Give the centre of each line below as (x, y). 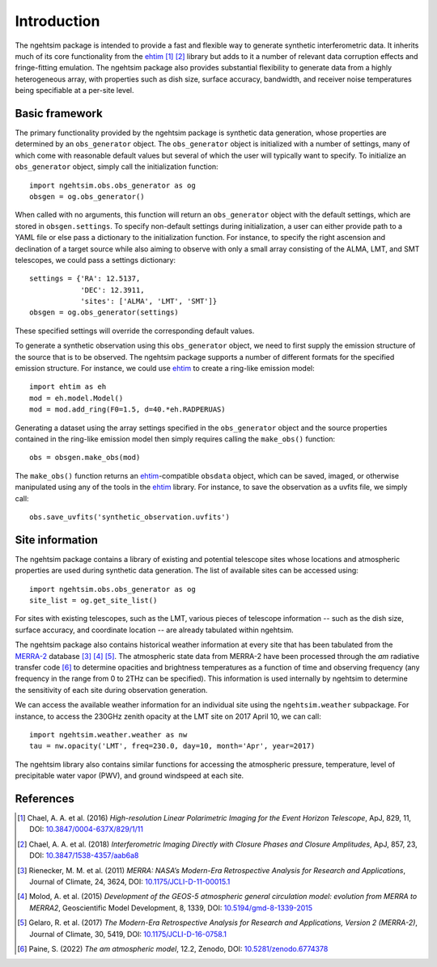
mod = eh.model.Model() (76, 398)
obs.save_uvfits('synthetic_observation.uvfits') (130, 517)
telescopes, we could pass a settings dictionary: (95, 260)
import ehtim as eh (68, 387)
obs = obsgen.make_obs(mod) (85, 458)
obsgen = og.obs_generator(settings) (104, 312)
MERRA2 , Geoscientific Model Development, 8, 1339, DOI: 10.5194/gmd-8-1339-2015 (171, 908)
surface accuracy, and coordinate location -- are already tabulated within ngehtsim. (155, 630)
